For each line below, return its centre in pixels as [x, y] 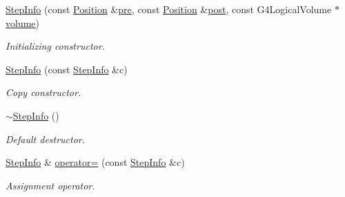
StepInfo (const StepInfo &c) [67, 69]
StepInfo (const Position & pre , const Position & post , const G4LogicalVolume [169, 9]
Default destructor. [46, 139]
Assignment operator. [50, 185]
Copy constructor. [43, 92]
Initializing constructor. [55, 46]
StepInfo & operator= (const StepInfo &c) [95, 162]
